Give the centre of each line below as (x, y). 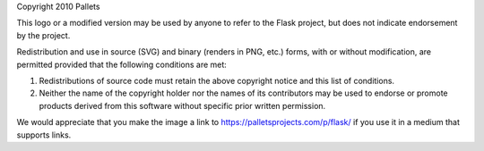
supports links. (44, 135)
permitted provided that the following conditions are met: (122, 64)
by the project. (43, 35)
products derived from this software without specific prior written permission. (182, 105)
